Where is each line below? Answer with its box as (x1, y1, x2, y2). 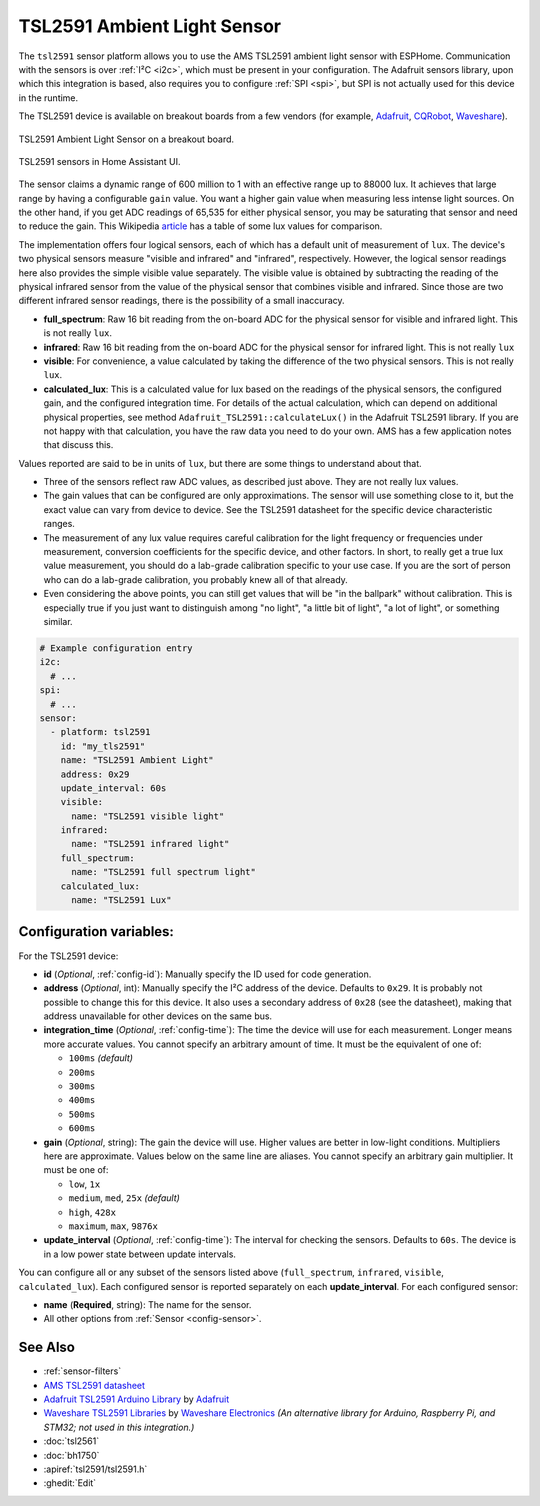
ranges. (43, 518, 75, 530)
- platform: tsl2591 (50, 726, 151, 738)
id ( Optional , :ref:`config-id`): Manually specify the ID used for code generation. (43, 968, 372, 980)
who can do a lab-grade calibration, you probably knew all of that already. (43, 573, 349, 585)
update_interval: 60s (60, 782, 167, 794)
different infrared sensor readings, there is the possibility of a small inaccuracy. (18, 295, 345, 307)
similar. (43, 616, 74, 627)
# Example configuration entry (39, 642, 194, 654)
